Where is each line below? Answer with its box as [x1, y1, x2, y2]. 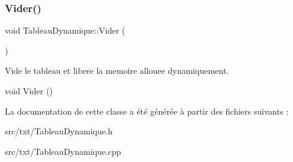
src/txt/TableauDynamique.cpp [5, 145, 121, 157]
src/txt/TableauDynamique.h [5, 125, 113, 137]
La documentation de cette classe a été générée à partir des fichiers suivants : [5, 104, 289, 117]
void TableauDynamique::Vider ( [5, 24, 125, 37]
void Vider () [5, 85, 53, 97]
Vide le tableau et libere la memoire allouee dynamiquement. [5, 64, 229, 77]
